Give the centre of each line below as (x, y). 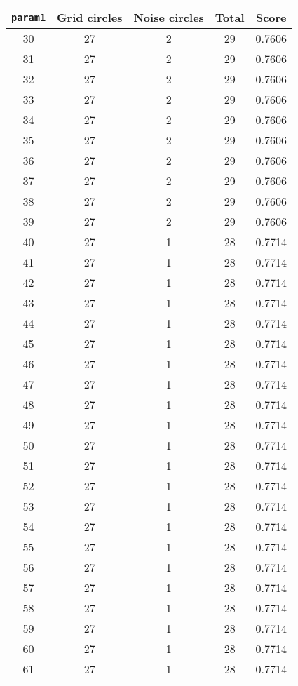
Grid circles (90, 17)
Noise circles (169, 17)
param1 (29, 17)
